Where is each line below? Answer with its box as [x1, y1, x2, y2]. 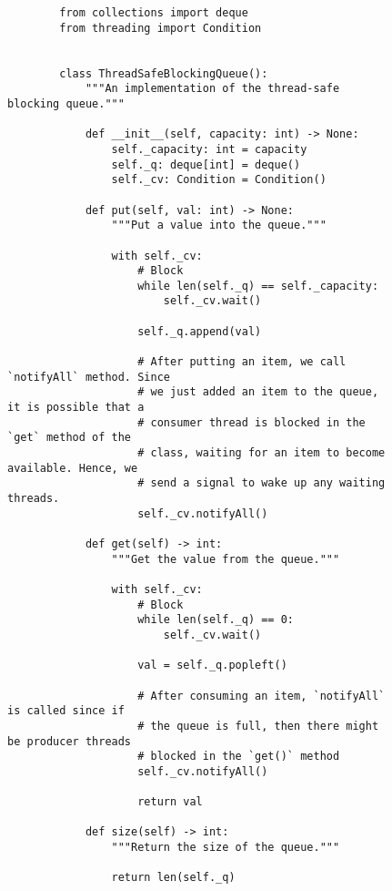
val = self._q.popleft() [137, 659, 287, 672]
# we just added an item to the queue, [137, 385, 379, 399]
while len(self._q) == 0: [137, 613, 294, 627]
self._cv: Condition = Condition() [111, 173, 327, 187]
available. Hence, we [7, 461, 138, 475]
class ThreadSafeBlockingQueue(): [59, 67, 268, 80]
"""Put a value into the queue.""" [111, 219, 327, 232]
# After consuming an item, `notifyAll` [137, 689, 386, 702]
